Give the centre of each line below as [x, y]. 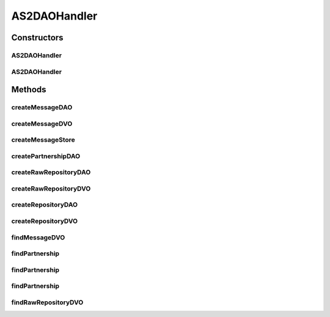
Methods [29, 89]
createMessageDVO [42, 123]
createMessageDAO [42, 107]
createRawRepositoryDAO [51, 172]
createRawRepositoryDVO [51, 188]
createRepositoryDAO [45, 205]
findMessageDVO [38, 237]
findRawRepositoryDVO [47, 302]
